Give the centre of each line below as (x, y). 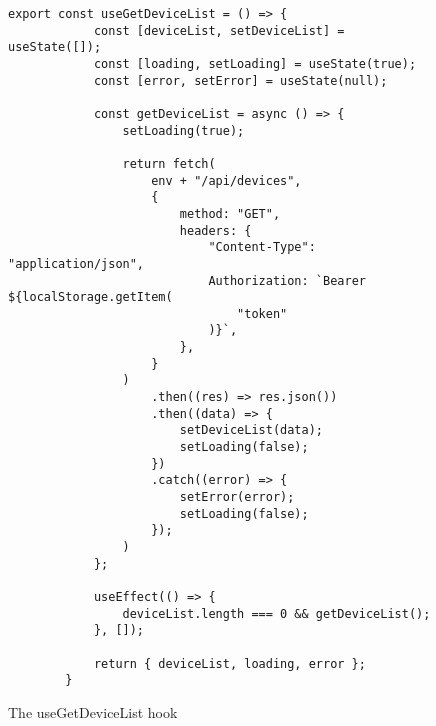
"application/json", (76, 263)
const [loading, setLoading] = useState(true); (255, 63)
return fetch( (169, 163)
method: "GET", (230, 213)
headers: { (215, 230)
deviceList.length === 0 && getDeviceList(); (276, 613)
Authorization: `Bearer (287, 280)
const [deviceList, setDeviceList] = (219, 30)
